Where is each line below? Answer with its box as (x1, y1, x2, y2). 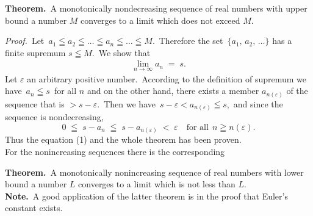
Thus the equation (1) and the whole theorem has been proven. (5, 133, 242, 146)
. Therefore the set (152, 34, 223, 47)
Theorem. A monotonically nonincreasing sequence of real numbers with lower (5, 165, 304, 178)
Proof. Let (5, 34, 45, 47)
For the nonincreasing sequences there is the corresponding (5, 145, 225, 157)
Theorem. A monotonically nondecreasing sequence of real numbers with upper (5, 2, 308, 14)
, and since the (226, 97, 283, 110)
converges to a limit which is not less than (78, 178, 236, 190)
